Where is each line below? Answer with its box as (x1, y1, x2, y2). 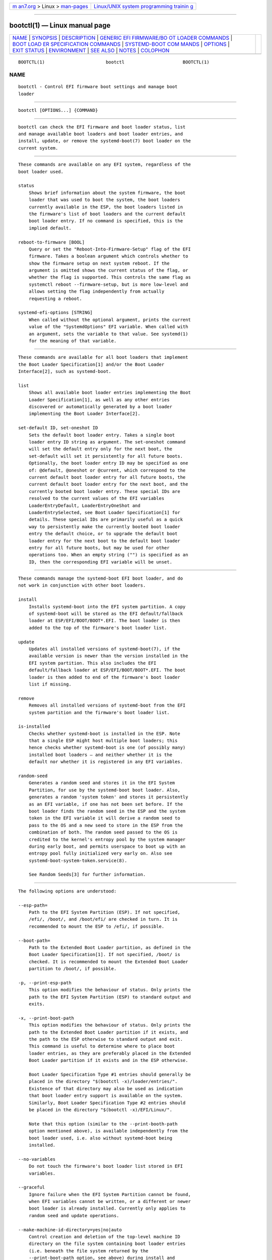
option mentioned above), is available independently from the (28, 1128, 188, 1134)
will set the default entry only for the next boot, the (28, 446, 172, 452)
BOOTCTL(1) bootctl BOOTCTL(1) (18, 59, 210, 65)
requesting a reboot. (28, 295, 83, 301)
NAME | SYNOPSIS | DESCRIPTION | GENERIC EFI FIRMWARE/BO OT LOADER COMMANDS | (12, 34, 233, 41)
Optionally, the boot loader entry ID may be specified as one (28, 460, 188, 466)
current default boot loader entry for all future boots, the (28, 474, 186, 480)
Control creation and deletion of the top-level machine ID (28, 1234, 181, 1240)
